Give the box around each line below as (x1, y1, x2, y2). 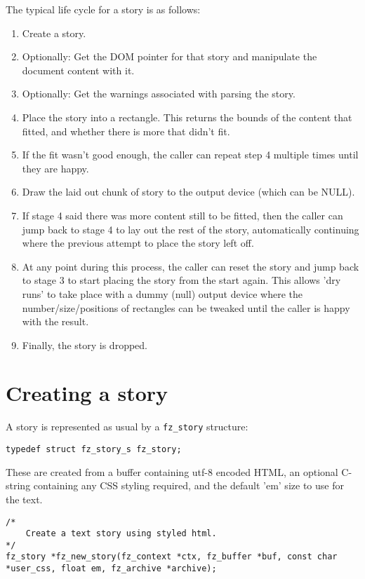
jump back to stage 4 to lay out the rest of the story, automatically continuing (22, 222, 359, 236)
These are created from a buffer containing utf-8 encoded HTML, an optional (6, 464, 338, 479)
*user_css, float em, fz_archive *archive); (6, 564, 217, 574)
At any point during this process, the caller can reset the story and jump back (22, 259, 359, 273)
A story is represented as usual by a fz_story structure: (6, 419, 248, 434)
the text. (6, 491, 43, 506)
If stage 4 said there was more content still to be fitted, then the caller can (22, 207, 343, 222)
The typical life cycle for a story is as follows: (6, 2, 201, 16)
